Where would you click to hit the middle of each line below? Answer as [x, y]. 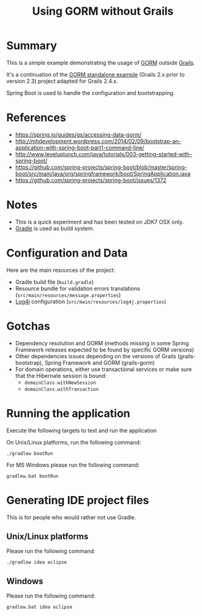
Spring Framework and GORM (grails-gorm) [100, 362]
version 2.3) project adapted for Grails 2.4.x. [62, 81]
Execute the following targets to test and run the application [82, 430]
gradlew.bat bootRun [33, 476]
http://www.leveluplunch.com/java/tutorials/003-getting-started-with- [103, 154]
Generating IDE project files [78, 500]
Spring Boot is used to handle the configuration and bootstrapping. [91, 92]
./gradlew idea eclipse [37, 562]
